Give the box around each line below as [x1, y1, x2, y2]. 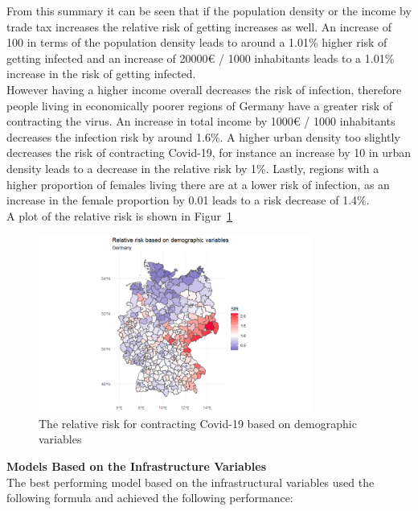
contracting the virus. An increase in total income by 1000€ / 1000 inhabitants [6, 113, 395, 130]
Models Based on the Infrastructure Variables [6, 458, 266, 475]
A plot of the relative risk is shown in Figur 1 [6, 207, 232, 224]
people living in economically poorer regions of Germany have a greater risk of [6, 97, 393, 113]
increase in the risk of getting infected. [6, 65, 196, 82]
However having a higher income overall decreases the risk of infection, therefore [6, 80, 402, 97]
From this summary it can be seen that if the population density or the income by [6, 2, 412, 19]
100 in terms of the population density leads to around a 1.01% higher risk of [6, 34, 387, 51]
